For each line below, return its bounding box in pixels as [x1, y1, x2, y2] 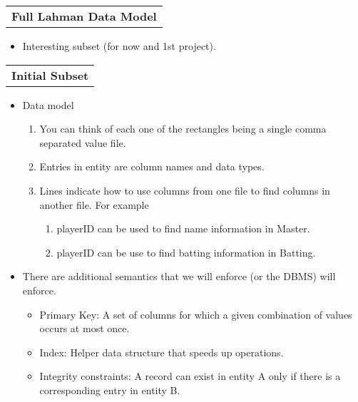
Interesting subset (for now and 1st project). [22, 38, 216, 53]
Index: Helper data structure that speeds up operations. [39, 344, 284, 359]
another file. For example [39, 197, 149, 212]
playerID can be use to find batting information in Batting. [56, 244, 316, 259]
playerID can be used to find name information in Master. [56, 221, 310, 236]
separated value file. [39, 135, 126, 150]
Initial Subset [11, 66, 89, 83]
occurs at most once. [39, 321, 130, 336]
